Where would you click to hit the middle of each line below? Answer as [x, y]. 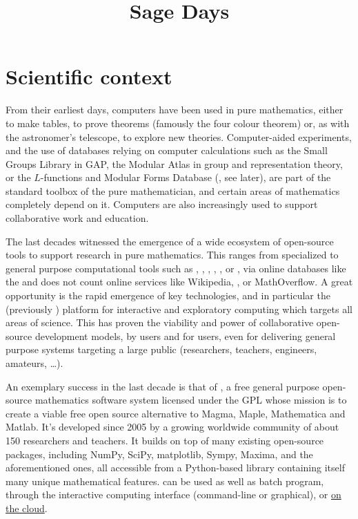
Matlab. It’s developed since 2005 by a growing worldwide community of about [172, 427]
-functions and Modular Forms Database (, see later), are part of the [186, 177]
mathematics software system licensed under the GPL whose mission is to [191, 400]
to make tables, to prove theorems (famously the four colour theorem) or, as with [178, 123]
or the [18, 177]
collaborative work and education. [77, 218]
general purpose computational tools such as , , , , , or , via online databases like [176, 268]
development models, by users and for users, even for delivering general [185, 336]
